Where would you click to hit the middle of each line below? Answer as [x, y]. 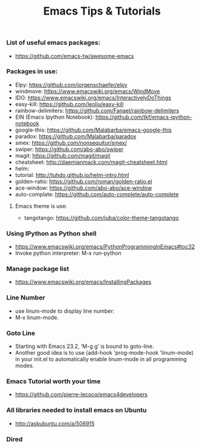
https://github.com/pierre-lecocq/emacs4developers [81, 395]
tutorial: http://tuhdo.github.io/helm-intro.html [72, 175]
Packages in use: [32, 72]
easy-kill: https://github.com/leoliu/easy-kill [69, 104]
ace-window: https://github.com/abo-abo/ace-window [83, 188]
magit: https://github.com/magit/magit [63, 155]
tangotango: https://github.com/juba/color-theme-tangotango [101, 218]
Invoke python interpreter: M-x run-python [68, 253]
